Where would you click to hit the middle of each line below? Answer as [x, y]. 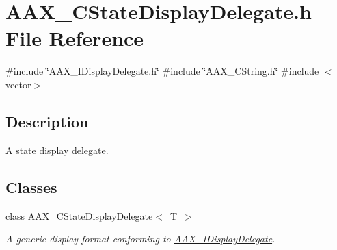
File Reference [75, 38]
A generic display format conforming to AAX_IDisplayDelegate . [140, 239]
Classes [31, 187]
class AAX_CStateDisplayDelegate [79, 215]
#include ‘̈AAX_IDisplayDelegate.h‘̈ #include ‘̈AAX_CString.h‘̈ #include [162, 71]
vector [18, 84]
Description [47, 121]
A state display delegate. [57, 150]
